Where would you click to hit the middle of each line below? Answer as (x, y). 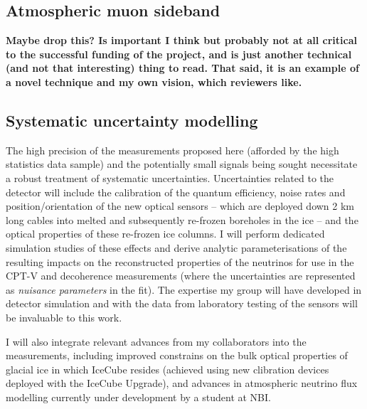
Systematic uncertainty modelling (132, 120)
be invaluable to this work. (64, 317)
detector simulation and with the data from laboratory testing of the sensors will (182, 303)
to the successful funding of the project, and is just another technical (179, 54)
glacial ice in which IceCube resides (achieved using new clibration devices (167, 369)
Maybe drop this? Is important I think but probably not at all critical (181, 40)
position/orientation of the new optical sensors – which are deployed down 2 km (180, 206)
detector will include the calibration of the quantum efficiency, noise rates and (176, 192)
